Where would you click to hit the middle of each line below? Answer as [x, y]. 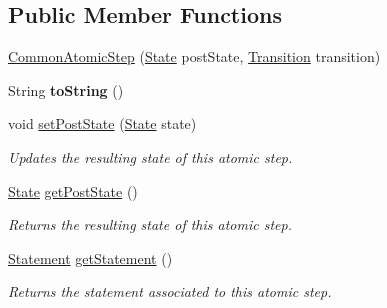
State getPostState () [73, 190]
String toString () [66, 89]
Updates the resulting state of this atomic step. [150, 156]
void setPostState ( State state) [102, 123]
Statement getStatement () [90, 257]
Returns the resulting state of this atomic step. [150, 224]
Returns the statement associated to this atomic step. [170, 291]
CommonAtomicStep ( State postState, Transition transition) [194, 56]
